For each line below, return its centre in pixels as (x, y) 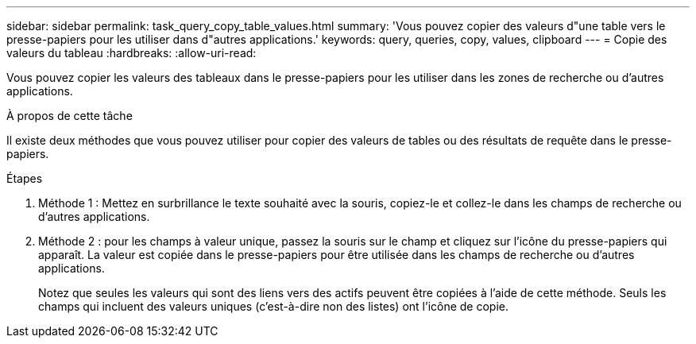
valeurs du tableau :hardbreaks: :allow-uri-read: (131, 53)
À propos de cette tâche (70, 116)
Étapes (25, 178)
